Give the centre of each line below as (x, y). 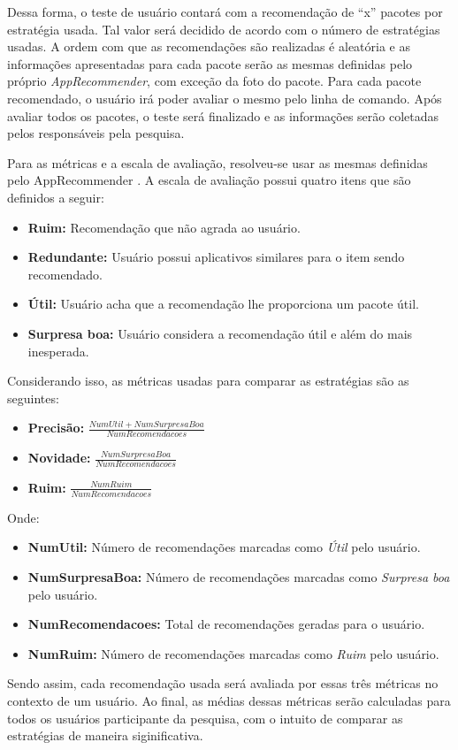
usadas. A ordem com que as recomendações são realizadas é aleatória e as (209, 46)
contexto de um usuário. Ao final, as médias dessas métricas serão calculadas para (229, 700)
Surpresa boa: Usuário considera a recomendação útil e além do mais (220, 333)
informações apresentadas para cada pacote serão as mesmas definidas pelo (210, 63)
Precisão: (56, 428)
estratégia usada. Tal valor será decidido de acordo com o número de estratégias (224, 29)
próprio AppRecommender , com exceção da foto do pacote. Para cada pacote (214, 81)
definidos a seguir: (56, 197)
